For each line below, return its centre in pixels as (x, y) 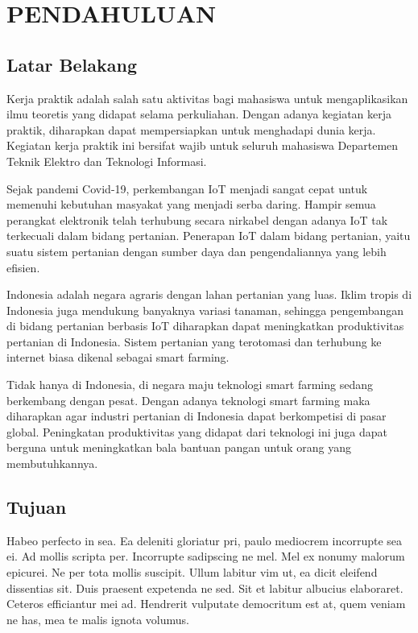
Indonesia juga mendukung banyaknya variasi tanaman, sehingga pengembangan (205, 310)
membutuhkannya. (52, 463)
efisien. (23, 267)
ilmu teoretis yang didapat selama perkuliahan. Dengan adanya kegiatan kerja (199, 114)
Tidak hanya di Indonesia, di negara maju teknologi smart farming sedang (190, 385)
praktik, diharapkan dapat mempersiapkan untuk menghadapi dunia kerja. (191, 129)
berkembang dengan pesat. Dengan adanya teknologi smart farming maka (188, 400)
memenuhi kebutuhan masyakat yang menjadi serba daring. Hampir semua (191, 204)
